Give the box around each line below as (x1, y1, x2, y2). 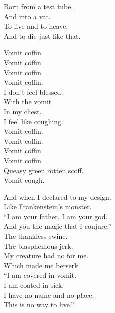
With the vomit (4, 96, 52, 107)
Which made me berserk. (4, 260, 80, 270)
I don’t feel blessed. (4, 86, 63, 97)
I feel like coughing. (4, 116, 63, 126)
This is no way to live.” (4, 299, 74, 310)
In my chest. (4, 106, 42, 116)
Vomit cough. (4, 175, 45, 185)
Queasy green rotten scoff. (4, 165, 84, 175)
